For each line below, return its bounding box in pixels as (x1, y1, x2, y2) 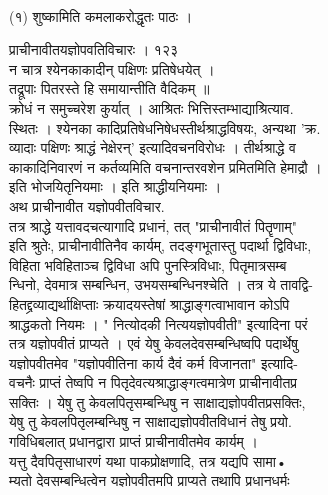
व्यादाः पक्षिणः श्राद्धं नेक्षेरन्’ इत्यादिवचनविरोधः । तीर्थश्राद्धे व (9, 137, 296, 158)
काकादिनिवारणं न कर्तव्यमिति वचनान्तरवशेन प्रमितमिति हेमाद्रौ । (9, 156, 322, 177)
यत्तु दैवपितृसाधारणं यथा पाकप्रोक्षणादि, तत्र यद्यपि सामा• (9, 450, 287, 471)
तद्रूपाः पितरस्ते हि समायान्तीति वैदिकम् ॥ (9, 78, 210, 99)
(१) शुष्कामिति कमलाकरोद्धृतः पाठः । (9, 5, 193, 26)
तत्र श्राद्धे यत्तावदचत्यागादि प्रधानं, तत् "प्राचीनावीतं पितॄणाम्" (9, 215, 297, 236)
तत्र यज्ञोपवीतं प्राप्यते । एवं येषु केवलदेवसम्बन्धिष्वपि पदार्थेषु (9, 333, 298, 354)
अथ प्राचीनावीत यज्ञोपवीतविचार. (9, 195, 165, 216)
